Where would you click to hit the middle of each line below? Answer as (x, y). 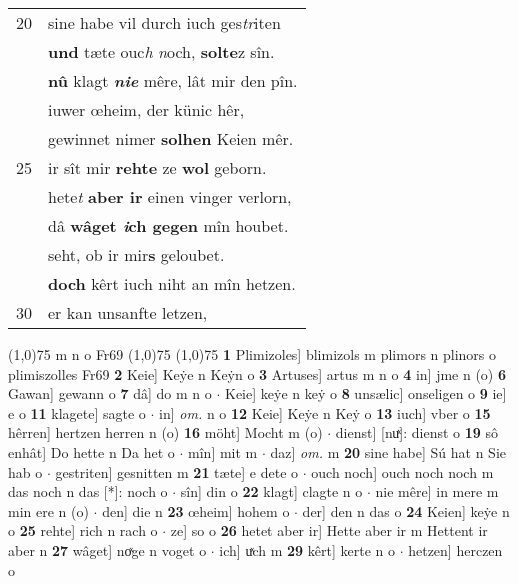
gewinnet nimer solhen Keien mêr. (171, 138)
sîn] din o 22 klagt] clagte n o (271, 491)
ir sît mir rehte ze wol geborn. (157, 167)
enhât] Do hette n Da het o (91, 451)
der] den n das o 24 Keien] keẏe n (406, 510)
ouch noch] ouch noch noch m (402, 471)
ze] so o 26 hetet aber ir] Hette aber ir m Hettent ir (329, 530)
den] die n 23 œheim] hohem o (196, 510)
